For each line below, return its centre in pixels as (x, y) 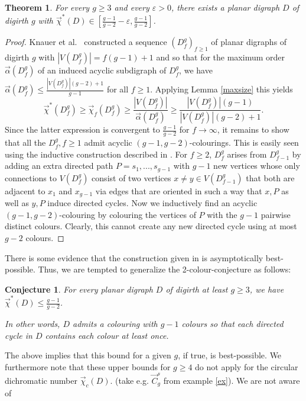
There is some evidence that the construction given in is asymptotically (134, 257)
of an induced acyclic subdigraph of (102, 70)
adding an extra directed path (59, 166)
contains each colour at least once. (107, 335)
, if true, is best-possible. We (230, 355)
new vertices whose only (257, 166)
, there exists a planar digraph (225, 7)
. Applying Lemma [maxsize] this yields (222, 89)
